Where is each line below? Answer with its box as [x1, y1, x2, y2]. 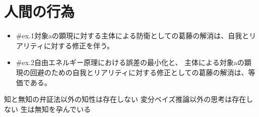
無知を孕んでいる [34, 103, 91, 114]
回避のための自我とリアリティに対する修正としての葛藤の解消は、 [30, 67, 248, 77]
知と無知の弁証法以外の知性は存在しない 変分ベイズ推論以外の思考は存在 [4, 94, 246, 104]
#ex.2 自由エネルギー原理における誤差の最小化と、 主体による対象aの [16, 57, 244, 68]
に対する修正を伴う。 [43, 40, 114, 50]
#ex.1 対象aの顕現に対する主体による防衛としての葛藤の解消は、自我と [16, 30, 249, 41]
